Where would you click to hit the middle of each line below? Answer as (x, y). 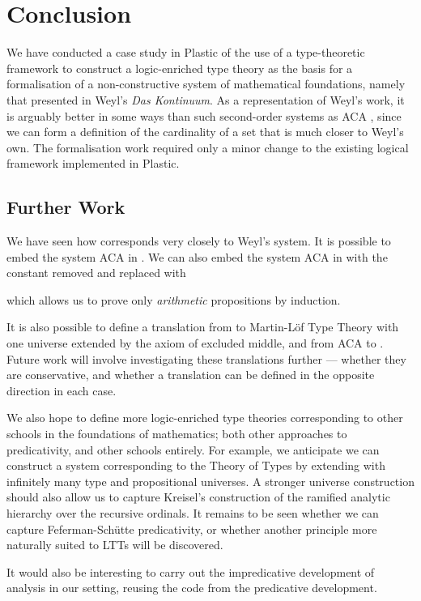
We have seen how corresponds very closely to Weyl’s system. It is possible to (199, 241)
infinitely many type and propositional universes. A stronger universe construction (210, 481)
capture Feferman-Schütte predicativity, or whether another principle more (192, 529)
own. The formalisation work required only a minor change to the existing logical (208, 147)
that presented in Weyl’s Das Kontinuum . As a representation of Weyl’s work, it (206, 99)
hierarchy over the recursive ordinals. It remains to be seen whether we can (193, 512)
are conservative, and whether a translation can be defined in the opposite (191, 375)
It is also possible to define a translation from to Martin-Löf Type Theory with (203, 327)
